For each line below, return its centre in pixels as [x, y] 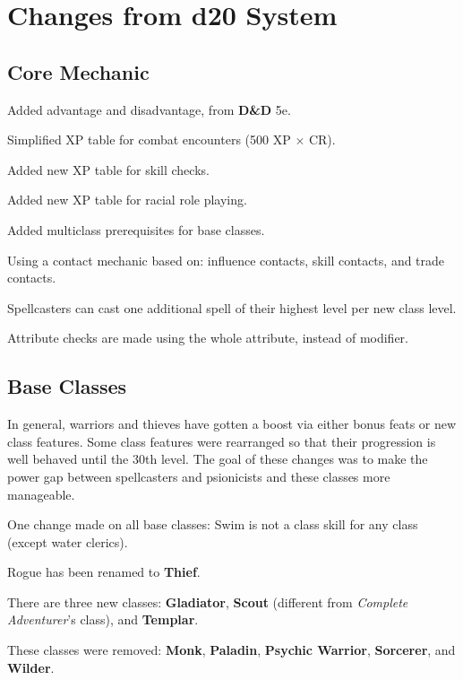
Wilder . [31, 667]
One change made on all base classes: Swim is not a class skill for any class [213, 524]
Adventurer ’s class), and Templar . [103, 619]
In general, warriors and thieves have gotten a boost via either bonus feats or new [232, 424]
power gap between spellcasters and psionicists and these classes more [199, 476]
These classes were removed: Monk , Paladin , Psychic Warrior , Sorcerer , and [231, 650]
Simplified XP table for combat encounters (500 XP [149, 139]
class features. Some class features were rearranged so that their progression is [222, 441]
